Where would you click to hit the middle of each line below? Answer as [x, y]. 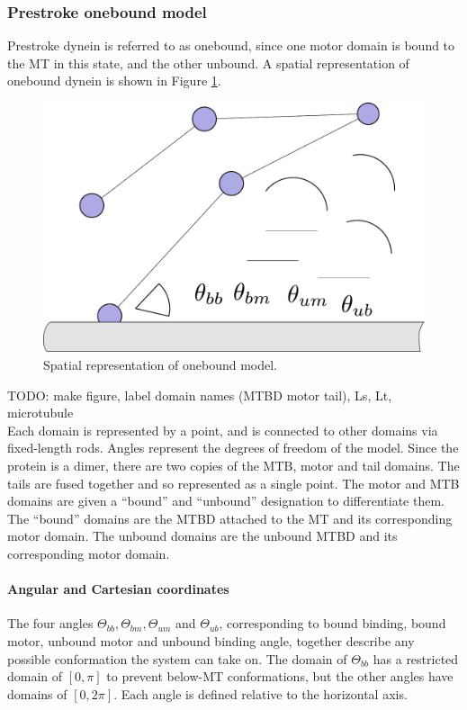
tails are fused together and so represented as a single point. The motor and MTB [233, 483]
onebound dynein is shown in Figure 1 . [114, 81]
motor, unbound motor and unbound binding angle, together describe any [211, 640]
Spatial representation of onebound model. [160, 365]
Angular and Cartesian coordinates [118, 589]
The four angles [50, 623]
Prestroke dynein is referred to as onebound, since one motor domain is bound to [231, 45]
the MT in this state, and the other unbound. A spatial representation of [208, 63]
